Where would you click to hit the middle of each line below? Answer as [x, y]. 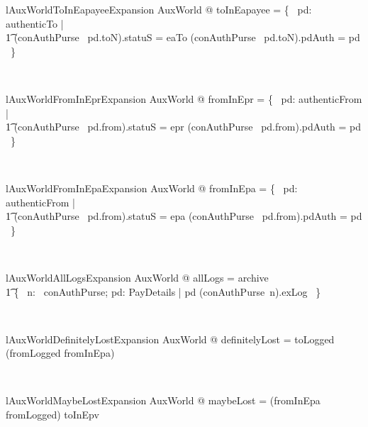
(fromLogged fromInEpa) [60, 353]
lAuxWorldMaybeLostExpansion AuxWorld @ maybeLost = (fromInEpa [163, 400]
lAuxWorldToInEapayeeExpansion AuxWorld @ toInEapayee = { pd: [159, 9]
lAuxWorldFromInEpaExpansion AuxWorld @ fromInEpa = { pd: [152, 188]
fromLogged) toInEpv [52, 415]
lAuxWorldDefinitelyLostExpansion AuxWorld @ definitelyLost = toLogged [170, 339]
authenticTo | [35, 23]
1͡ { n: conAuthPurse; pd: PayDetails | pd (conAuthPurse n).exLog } [163, 291]
